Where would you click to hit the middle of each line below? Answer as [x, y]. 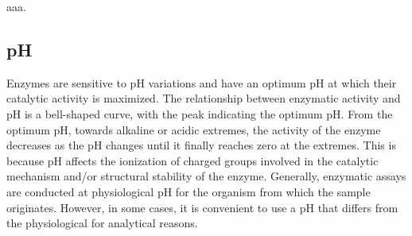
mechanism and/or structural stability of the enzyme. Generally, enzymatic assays [206, 176]
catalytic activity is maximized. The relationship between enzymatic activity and [204, 98]
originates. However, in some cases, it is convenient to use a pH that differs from [202, 207]
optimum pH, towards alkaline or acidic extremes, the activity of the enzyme [194, 129]
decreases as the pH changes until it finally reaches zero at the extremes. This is [201, 145]
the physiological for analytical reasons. [102, 223]
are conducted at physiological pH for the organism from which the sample [189, 191]
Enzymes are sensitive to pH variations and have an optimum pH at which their [202, 82]
